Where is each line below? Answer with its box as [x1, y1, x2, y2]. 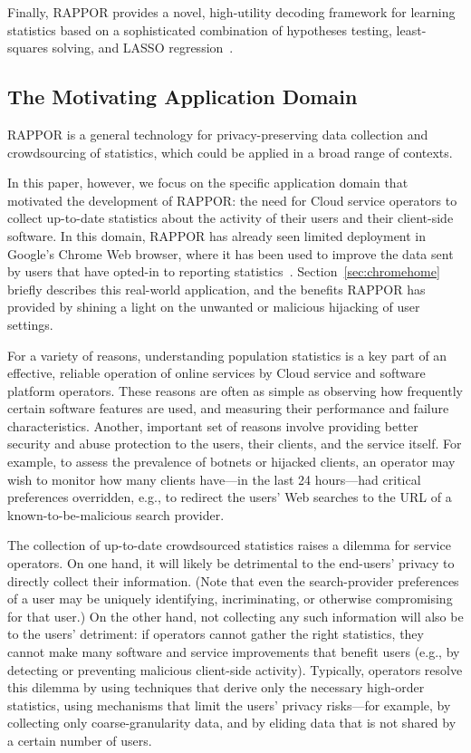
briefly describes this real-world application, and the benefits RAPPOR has [7, 279, 426, 298]
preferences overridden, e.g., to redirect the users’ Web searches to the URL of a [7, 488, 452, 507]
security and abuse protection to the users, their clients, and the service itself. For [7, 434, 462, 453]
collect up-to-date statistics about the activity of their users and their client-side [7, 208, 454, 227]
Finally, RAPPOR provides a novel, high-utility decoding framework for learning [7, 3, 456, 21]
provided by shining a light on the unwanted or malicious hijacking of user [7, 297, 420, 316]
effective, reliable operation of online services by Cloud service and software [7, 363, 426, 382]
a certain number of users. [7, 730, 152, 749]
